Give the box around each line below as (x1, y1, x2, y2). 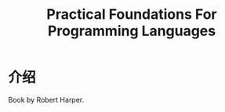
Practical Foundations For (46, 5, 217, 23)
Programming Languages (47, 22, 216, 40)
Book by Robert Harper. (8, 95, 85, 104)
